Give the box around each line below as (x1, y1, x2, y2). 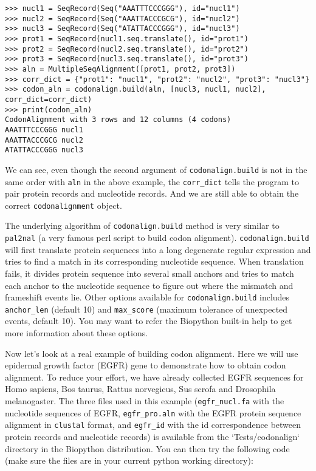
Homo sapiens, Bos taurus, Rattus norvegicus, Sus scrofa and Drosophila (5, 382, 276, 395)
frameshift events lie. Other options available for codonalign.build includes (5, 291, 290, 303)
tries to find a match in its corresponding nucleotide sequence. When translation (5, 255, 304, 268)
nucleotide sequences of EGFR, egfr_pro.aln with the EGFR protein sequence (5, 406, 301, 419)
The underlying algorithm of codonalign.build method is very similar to (5, 219, 280, 232)
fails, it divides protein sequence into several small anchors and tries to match (5, 266, 294, 279)
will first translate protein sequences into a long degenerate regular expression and (5, 243, 311, 256)
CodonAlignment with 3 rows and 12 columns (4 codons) (5, 115, 232, 124)
